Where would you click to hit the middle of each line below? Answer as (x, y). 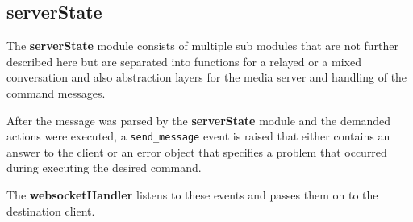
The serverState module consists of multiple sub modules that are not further (203, 46)
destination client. (51, 210)
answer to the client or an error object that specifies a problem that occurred (197, 151)
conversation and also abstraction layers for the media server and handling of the (207, 77)
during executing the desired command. (104, 168)
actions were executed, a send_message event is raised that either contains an (198, 136)
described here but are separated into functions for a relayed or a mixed (184, 61)
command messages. (56, 92)
